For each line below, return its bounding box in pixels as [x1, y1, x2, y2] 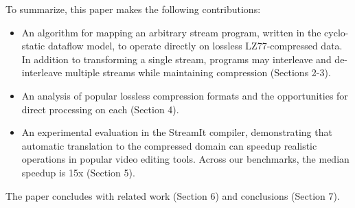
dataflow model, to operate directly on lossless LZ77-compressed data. [47, 38, 343, 53]
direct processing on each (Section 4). [21, 102, 179, 116]
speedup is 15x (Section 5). [21, 165, 135, 179]
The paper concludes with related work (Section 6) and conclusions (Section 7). [5, 188, 340, 203]
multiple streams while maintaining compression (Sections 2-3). [65, 65, 331, 80]
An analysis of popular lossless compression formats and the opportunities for [21, 88, 348, 102]
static [21, 38, 45, 53]
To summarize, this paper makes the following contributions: [5, 2, 261, 16]
